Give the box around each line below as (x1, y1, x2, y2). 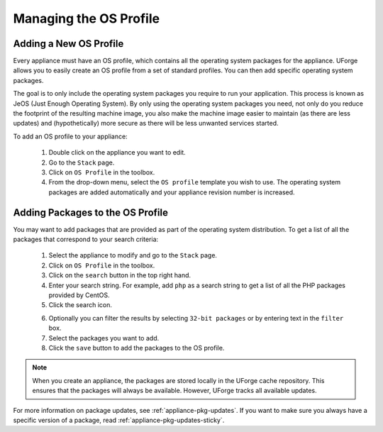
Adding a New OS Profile (13, 38, 124, 50)
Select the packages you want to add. (48, 333, 160, 342)
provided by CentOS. (48, 291, 110, 299)
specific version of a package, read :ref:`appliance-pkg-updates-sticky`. (13, 416, 225, 424)
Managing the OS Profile (13, 11, 160, 26)
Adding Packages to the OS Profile (13, 206, 168, 218)
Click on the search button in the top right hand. (48, 271, 191, 279)
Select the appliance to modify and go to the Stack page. (48, 251, 218, 260)
